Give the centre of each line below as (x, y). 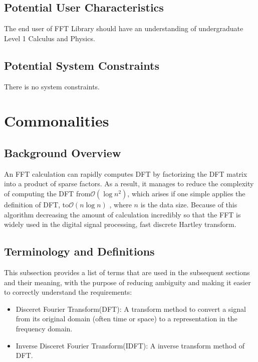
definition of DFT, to (37, 204)
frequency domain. (44, 328)
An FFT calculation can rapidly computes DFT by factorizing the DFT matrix (126, 173)
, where (120, 204)
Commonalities (57, 121)
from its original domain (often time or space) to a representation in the (126, 319)
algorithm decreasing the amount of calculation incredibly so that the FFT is (122, 214)
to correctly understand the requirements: (68, 292)
